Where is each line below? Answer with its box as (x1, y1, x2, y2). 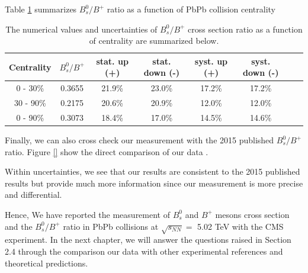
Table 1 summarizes (5, 3, 77, 15)
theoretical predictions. (5, 256, 88, 269)
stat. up (96, 54, 129, 67)
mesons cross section (215, 208, 290, 220)
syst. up (194, 54, 228, 67)
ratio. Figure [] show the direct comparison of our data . (5, 145, 208, 158)
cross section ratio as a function (188, 23, 303, 35)
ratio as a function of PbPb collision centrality (107, 3, 275, 15)
